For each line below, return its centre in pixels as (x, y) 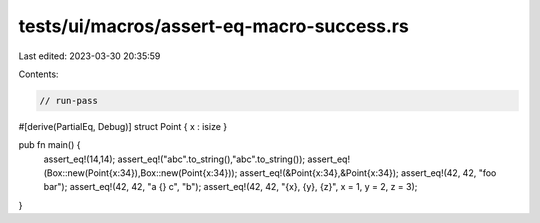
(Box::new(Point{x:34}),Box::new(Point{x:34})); (140, 173)
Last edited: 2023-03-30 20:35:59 (89, 56)
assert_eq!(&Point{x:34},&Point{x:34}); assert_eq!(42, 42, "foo (368, 173)
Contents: (38, 74)
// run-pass (69, 100)
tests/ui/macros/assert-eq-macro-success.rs (213, 26)
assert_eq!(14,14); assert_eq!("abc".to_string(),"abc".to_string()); (174, 159)
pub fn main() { (49, 145)
